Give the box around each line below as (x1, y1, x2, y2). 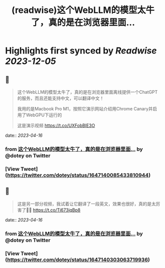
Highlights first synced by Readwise (5, 45, 157, 56)
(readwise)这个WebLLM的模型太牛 (11, 4, 155, 16)
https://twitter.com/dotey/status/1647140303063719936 (7, 256, 148, 263)
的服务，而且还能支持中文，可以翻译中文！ (17, 95, 104, 101)
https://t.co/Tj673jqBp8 (33, 207, 81, 213)
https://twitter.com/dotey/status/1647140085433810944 (7, 171, 149, 178)
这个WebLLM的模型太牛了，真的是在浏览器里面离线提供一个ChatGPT (17, 89, 158, 95)
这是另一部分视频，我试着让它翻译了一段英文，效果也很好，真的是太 (17, 201, 156, 207)
